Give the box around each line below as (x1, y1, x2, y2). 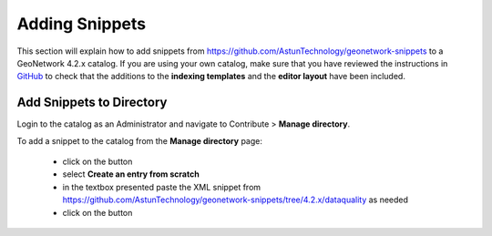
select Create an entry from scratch (62, 169, 200, 180)
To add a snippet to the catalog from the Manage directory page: (16, 135, 263, 146)
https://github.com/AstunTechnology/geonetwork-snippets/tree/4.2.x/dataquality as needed (62, 194, 409, 205)
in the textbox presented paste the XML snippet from (62, 181, 261, 192)
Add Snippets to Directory (16, 95, 168, 110)
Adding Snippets (16, 14, 146, 34)
